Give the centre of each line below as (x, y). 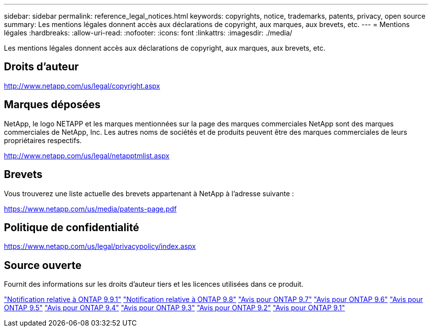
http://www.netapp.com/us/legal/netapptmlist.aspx (87, 155)
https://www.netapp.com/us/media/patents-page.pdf (90, 209)
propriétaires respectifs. (43, 140)
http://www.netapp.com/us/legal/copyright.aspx (82, 86)
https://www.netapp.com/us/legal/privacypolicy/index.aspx (100, 246)
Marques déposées (52, 105)
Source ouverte (43, 265)
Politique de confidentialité (72, 227)
